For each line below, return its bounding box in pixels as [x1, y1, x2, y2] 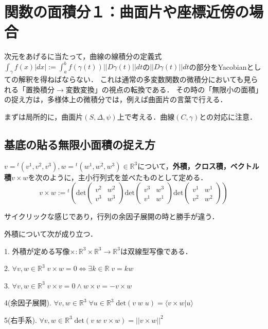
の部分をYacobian [189, 61, 247, 72]
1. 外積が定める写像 [4, 245, 70, 256]
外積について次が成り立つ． [4, 228, 97, 239]
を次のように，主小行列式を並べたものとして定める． [28, 171, 208, 182]
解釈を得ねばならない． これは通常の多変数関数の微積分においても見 [18, 74, 251, 85]
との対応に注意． [199, 111, 257, 122]
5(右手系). [4, 314, 37, 325]
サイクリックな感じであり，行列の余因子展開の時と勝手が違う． [4, 211, 219, 222]
